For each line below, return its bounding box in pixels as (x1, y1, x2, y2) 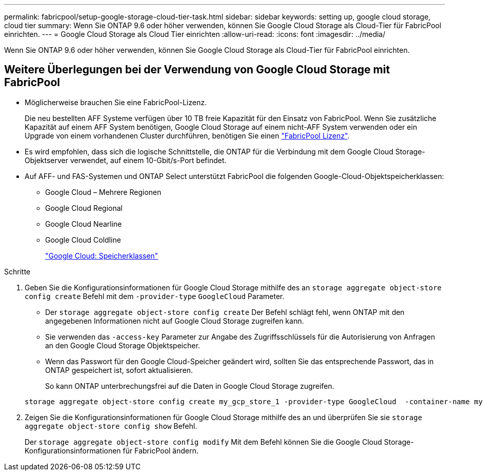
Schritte (4, 267, 31, 276)
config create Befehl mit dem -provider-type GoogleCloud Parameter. (25, 291, 285, 301)
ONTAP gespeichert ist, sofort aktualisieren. (45, 365, 193, 374)
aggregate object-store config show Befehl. (25, 421, 197, 430)
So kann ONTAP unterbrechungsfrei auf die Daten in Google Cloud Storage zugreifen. (45, 381, 334, 390)
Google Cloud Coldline (45, 235, 121, 244)
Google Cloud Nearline (45, 219, 122, 228)
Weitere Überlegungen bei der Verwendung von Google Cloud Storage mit (4, 63, 390, 76)
